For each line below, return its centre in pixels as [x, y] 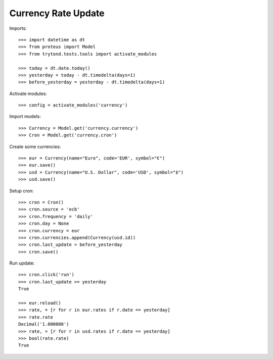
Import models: [25, 117]
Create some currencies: [35, 146]
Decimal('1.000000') [44, 324]
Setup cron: [21, 191]
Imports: [18, 28]
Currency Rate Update [57, 13]
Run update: [22, 263]
